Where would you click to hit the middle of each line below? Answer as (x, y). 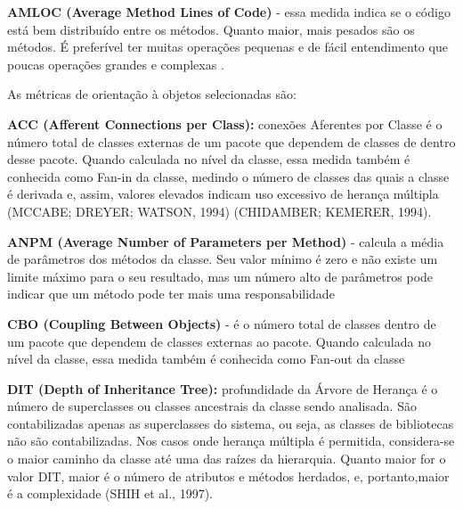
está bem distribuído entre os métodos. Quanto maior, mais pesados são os (211, 29)
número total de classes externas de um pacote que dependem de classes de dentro (231, 141)
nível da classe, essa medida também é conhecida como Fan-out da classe (206, 359)
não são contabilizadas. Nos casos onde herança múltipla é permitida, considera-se (231, 441)
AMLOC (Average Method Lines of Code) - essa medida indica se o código (229, 12)
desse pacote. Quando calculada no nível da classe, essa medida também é (209, 159)
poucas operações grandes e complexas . (116, 64)
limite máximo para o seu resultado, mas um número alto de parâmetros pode (220, 276)
